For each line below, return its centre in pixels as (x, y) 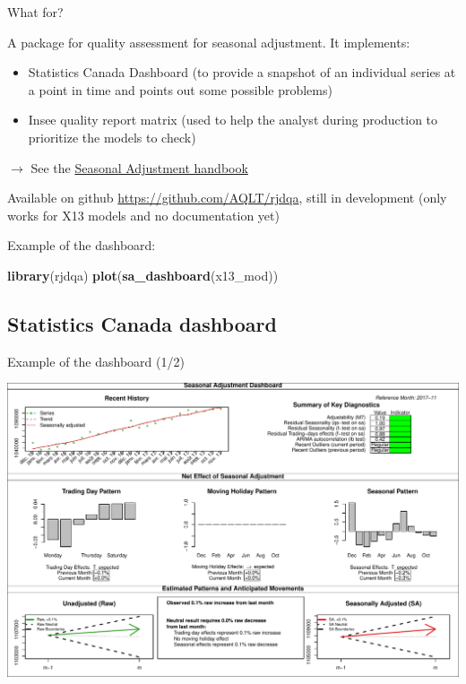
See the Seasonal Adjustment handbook (139, 167)
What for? (35, 12)
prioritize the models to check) (112, 137)
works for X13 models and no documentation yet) (143, 215)
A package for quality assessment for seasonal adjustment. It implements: (209, 42)
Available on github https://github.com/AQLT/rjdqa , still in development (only (227, 198)
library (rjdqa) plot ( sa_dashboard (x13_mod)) (143, 275)
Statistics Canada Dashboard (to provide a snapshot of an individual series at (242, 72)
